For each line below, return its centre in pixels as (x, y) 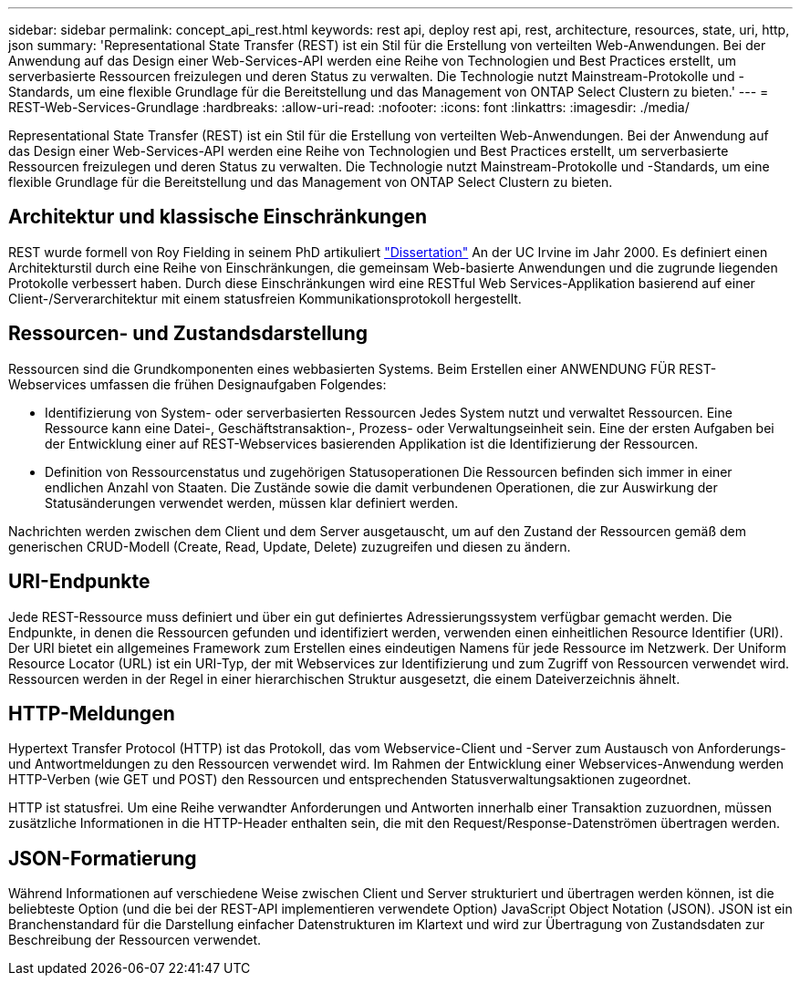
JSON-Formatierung (103, 858)
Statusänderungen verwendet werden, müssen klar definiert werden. (252, 502)
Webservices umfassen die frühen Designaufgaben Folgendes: (197, 384)
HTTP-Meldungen (92, 713)
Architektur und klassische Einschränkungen (218, 217)
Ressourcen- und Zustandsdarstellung (188, 334)
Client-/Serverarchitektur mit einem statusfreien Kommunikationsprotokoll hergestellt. (265, 298)
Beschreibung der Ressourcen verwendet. (135, 940)
